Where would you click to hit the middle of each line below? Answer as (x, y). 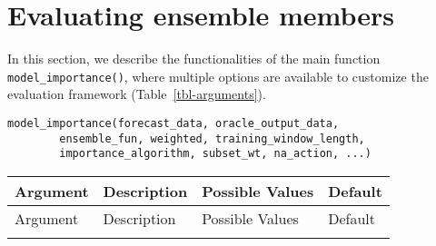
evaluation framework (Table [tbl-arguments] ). (137, 94)
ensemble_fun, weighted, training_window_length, (212, 138)
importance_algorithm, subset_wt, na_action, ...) (215, 154)
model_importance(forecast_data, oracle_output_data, (173, 123)
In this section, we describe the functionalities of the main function (194, 59)
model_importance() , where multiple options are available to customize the (218, 76)
